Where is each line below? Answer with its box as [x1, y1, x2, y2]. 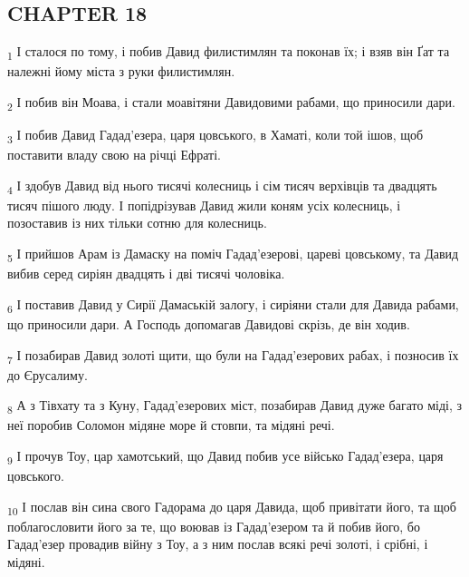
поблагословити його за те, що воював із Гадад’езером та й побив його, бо [7, 516, 420, 535]
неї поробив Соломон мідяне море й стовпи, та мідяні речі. [7, 416, 335, 435]
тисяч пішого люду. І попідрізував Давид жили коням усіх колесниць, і [7, 195, 401, 214]
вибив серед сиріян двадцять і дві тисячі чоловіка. [7, 264, 285, 283]
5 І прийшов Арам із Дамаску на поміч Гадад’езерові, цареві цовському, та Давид [7, 244, 459, 265]
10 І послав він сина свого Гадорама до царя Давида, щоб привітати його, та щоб [7, 496, 456, 518]
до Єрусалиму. [7, 365, 88, 384]
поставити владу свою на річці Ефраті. [7, 145, 221, 164]
